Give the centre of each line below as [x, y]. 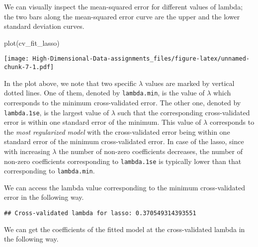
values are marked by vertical [190, 83]
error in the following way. [44, 197]
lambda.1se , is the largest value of [56, 112]
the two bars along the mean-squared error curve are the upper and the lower [122, 16]
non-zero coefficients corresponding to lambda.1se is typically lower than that [123, 161]
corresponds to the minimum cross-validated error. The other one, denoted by [123, 102]
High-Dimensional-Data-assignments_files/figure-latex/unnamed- [141, 59]
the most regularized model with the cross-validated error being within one [117, 131]
